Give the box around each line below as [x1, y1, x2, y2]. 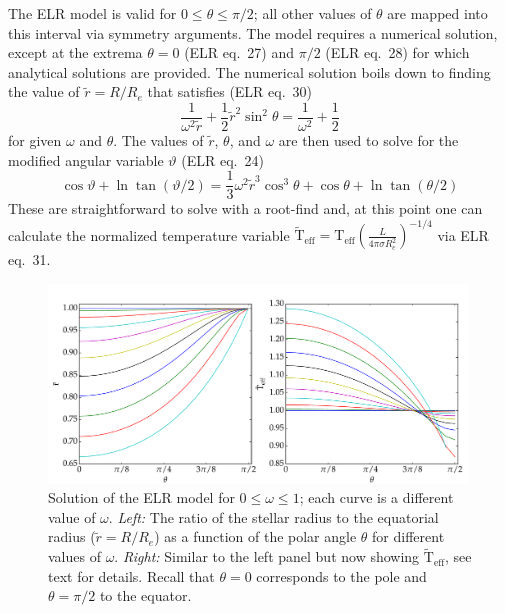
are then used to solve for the [278, 130, 459, 151]
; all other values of [253, 3, 372, 23]
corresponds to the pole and [256, 565, 427, 586]
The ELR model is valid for [8, 3, 177, 23]
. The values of [113, 130, 204, 151]
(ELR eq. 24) [181, 149, 264, 170]
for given [8, 130, 62, 151]
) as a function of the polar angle [154, 526, 357, 547]
